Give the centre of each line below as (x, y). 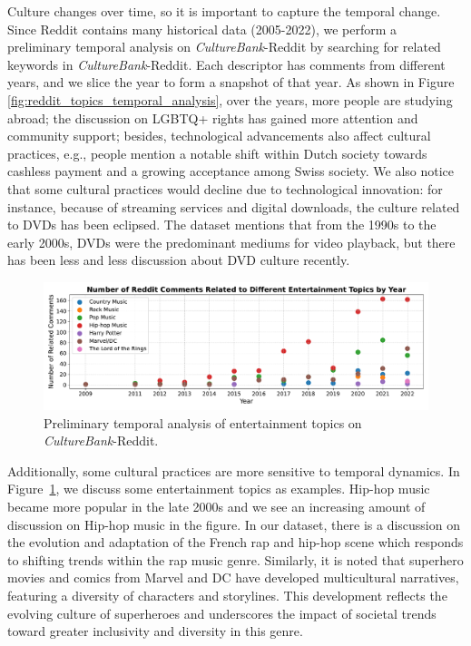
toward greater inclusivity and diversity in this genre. (155, 631)
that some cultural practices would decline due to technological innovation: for (225, 188)
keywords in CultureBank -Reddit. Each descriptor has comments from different (226, 64)
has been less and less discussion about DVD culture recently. (179, 260)
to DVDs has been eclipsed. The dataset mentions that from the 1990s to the (222, 225)
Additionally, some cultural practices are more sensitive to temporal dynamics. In (234, 470)
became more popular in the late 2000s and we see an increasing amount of (216, 507)
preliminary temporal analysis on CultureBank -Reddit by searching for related (224, 47)
